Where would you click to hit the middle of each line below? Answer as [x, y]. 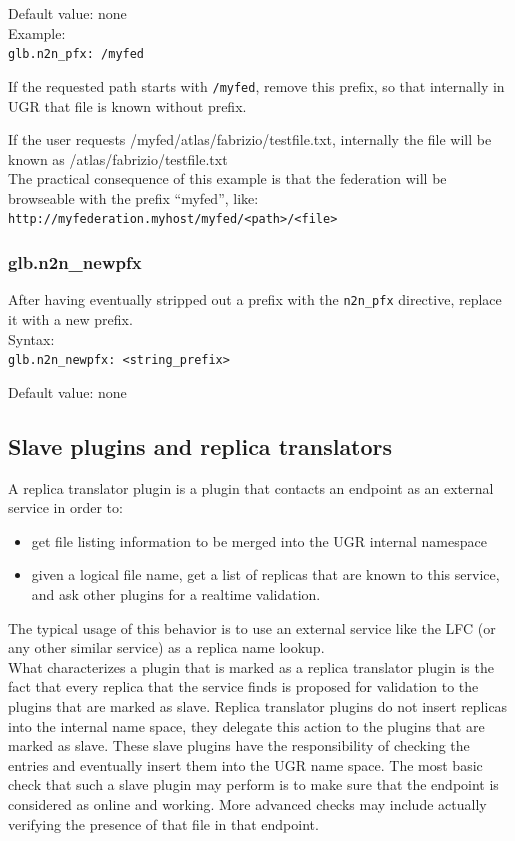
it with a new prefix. [70, 319]
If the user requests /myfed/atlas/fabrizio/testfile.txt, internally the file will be [250, 139]
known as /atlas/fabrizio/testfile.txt [118, 158]
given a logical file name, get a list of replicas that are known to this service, [265, 574]
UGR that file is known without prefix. [127, 105]
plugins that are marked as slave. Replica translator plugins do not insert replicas [258, 705]
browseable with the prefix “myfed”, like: [133, 197]
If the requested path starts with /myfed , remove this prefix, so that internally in [256, 85]
